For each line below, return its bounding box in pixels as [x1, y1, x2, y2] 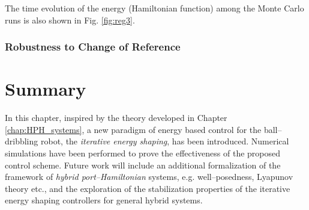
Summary [5, 76, 86, 101]
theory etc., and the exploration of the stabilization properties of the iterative [5, 182, 290, 194]
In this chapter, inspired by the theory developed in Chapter [5, 111, 227, 124]
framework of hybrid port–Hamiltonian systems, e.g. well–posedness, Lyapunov [5, 170, 293, 183]
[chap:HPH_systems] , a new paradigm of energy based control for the [5, 123, 262, 135]
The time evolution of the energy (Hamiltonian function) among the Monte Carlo [5, 2, 304, 14]
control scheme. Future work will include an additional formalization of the [5, 158, 281, 171]
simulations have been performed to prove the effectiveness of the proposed [5, 146, 281, 159]
